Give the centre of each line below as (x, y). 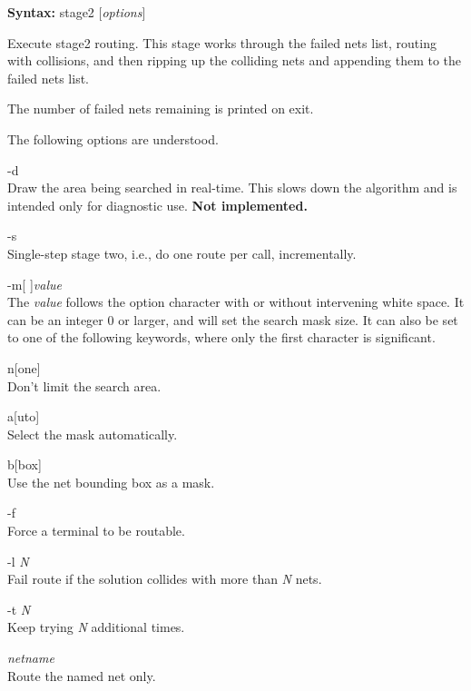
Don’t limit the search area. (84, 385)
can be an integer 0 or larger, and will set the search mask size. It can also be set (233, 319)
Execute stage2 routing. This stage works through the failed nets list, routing (222, 42)
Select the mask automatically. (93, 434)
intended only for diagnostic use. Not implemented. (157, 205)
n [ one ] (24, 367)
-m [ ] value (34, 284)
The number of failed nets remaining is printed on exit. (161, 109)
